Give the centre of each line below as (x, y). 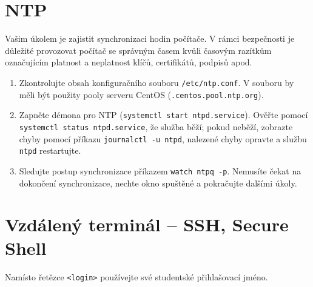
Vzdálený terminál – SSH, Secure (147, 224)
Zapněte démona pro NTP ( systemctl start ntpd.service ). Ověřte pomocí (163, 115)
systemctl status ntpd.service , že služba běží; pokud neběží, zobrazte (156, 126)
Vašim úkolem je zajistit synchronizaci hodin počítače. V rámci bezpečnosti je (150, 38)
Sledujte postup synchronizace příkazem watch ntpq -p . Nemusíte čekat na (160, 170)
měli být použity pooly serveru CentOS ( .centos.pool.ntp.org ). (141, 94)
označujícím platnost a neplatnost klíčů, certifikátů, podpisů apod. (129, 62)
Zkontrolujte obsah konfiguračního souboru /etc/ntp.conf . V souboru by (156, 82)
